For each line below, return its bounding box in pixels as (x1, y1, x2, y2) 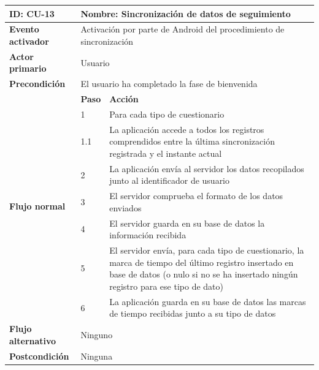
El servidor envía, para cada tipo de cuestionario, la (109, 244, 304, 257)
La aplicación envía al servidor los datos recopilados (109, 162, 304, 175)
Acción (109, 92, 139, 105)
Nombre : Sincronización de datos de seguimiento (80, 7, 291, 20)
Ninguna (80, 349, 113, 362)
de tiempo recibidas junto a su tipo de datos (109, 307, 276, 320)
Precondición (9, 77, 66, 90)
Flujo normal (9, 200, 66, 213)
